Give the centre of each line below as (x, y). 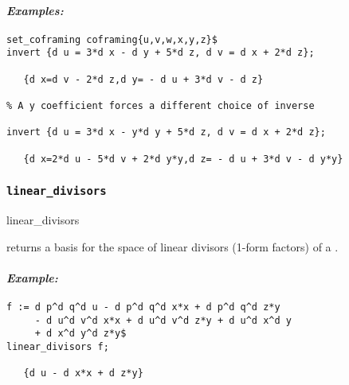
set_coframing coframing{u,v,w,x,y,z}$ (112, 39)
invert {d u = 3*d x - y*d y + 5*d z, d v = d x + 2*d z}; (166, 132)
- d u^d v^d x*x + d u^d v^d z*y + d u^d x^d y (163, 320)
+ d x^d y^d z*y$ (80, 334)
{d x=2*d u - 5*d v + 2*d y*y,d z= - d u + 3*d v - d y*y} (183, 159)
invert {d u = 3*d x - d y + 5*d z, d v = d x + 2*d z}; (161, 53)
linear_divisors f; (58, 347)
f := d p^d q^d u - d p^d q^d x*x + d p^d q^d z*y (143, 307)
